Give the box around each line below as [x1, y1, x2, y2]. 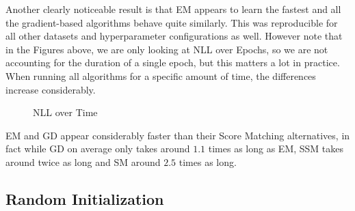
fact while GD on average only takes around [5, 141, 190, 156]
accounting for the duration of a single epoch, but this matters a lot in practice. [5, 55, 340, 70]
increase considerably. [5, 82, 96, 96]
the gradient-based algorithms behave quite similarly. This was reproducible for [5, 15, 338, 29]
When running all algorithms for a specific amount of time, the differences [5, 68, 316, 83]
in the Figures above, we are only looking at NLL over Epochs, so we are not [5, 42, 328, 56]
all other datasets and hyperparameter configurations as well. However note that [5, 29, 343, 43]
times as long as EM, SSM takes [208, 141, 344, 156]
